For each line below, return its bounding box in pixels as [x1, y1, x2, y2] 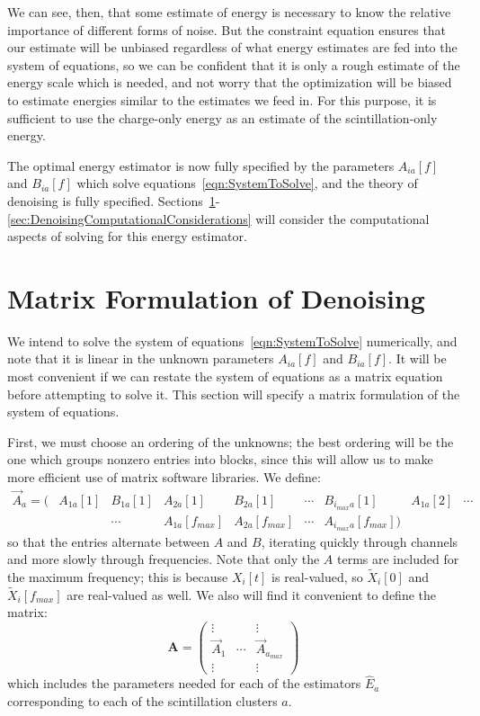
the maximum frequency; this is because [7, 568, 228, 586]
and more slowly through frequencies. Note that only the [7, 550, 320, 568]
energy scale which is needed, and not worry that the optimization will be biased [7, 73, 452, 92]
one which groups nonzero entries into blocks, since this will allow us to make [7, 450, 433, 469]
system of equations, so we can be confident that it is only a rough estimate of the [7, 55, 460, 74]
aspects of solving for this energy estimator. [7, 227, 247, 246]
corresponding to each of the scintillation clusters [7, 692, 278, 711]
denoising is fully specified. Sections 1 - [7, 191, 220, 210]
